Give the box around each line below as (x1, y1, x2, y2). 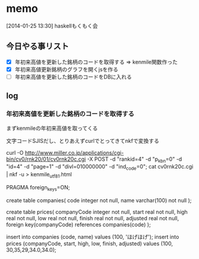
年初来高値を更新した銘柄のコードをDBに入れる (14, 73, 132, 80)
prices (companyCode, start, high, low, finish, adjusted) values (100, (6, 240, 173, 247)
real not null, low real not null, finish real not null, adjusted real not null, (6, 214, 179, 221)
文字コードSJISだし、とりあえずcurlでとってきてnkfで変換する (6, 137, 160, 144)
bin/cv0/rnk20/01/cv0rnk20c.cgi (6, 155, 86, 163)
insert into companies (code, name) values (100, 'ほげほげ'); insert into (6, 233, 179, 240)
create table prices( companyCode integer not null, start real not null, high (6, 208, 188, 216)
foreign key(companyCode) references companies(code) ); (6, 221, 151, 228)
